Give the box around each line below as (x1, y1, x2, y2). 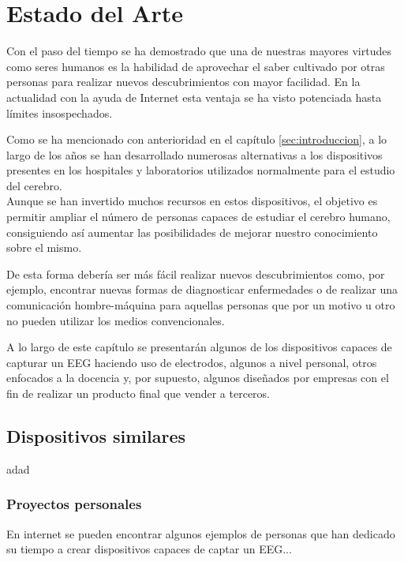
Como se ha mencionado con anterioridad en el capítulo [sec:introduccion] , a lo (6, 131, 387, 148)
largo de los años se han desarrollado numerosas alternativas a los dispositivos (6, 146, 383, 163)
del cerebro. (6, 177, 62, 193)
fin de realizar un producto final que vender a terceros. (6, 385, 270, 401)
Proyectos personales (6, 494, 142, 514)
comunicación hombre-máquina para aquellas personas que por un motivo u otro (6, 297, 395, 313)
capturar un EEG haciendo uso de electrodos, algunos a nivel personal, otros (6, 354, 377, 370)
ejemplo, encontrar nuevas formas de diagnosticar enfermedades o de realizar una (6, 281, 398, 298)
